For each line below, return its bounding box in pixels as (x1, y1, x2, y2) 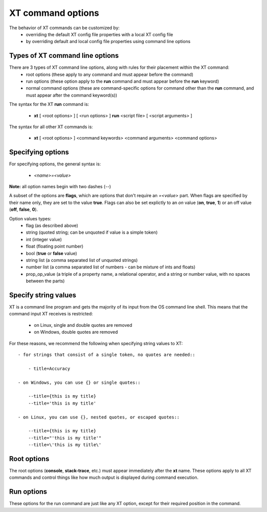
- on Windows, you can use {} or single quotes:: (18, 379, 141, 385)
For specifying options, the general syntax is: (9, 161, 101, 167)
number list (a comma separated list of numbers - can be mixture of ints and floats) (26, 264, 196, 270)
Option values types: (9, 215, 51, 221)
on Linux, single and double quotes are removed (34, 322, 133, 328)
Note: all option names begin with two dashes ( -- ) (9, 184, 111, 190)
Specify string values (9, 291, 77, 299)
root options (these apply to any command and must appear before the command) (26, 71, 194, 77)
